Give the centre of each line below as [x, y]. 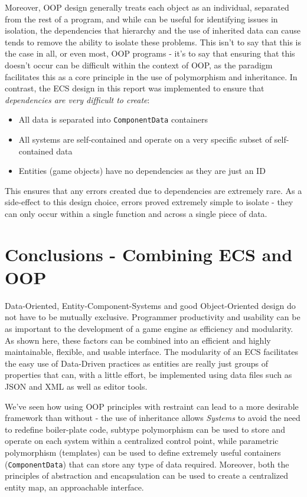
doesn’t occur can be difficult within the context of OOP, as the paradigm [139, 65]
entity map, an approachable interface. [74, 487]
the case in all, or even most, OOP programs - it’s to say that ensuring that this [150, 53]
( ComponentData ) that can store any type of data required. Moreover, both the [147, 464]
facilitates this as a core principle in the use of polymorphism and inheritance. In [151, 76]
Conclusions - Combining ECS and [149, 254]
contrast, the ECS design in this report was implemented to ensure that [135, 88]
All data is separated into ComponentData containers [113, 119]
